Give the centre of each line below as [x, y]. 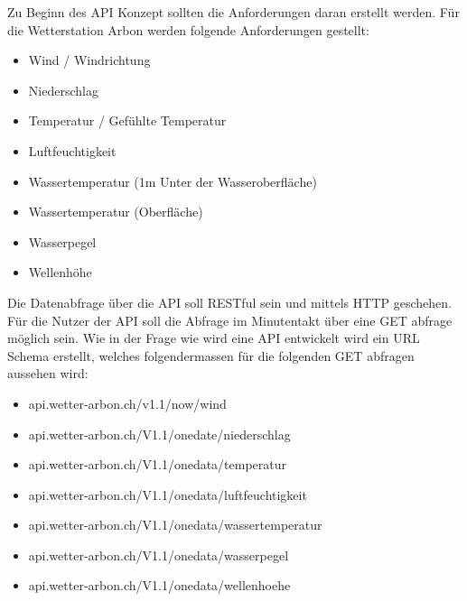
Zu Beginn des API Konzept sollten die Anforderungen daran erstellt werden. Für [233, 12]
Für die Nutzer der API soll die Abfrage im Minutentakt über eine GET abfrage [230, 320]
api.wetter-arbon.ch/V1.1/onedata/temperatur [158, 464]
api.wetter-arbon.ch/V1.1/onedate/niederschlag [159, 434]
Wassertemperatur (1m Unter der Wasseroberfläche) [173, 181]
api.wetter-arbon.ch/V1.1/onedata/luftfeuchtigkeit [168, 494]
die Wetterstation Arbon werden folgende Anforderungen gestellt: [188, 29]
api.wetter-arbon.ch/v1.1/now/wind [127, 403]
